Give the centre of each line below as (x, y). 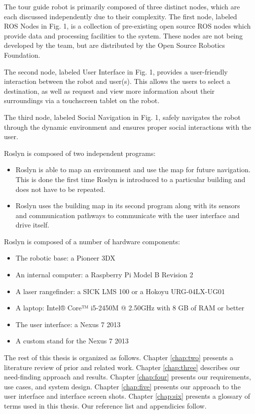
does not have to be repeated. (60, 189)
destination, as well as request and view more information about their (109, 91)
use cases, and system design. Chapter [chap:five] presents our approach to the (122, 386)
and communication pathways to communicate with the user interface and (127, 215)
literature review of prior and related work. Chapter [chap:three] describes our (122, 367)
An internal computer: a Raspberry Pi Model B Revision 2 (104, 275)
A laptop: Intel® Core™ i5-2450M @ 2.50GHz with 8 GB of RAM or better (130, 308)
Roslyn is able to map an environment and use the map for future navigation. (133, 169)
